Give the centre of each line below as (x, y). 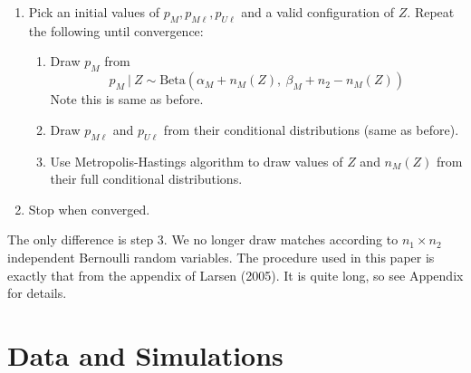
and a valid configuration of (318, 12)
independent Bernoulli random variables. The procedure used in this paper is (221, 257)
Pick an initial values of (94, 12)
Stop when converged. (89, 209)
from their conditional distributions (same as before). (311, 129)
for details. (37, 293)
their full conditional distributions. (146, 179)
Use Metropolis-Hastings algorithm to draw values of (197, 161)
